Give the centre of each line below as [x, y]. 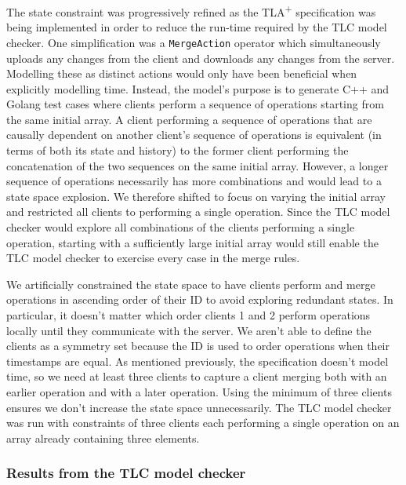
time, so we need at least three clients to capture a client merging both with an [197, 376]
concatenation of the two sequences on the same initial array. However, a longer [198, 165]
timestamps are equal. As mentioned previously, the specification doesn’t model [198, 361]
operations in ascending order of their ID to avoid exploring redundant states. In [200, 299]
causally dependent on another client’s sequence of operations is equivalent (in [194, 135]
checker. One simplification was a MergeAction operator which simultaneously [194, 42]
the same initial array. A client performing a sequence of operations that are [189, 119]
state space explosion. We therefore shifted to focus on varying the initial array [196, 196]
